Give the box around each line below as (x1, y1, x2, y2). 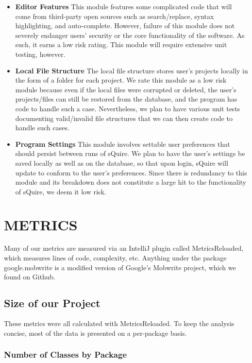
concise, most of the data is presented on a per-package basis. (4, 328, 187, 338)
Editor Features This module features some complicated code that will (15, 1, 232, 11)
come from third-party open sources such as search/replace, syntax (15, 11, 214, 21)
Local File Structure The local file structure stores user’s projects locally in (15, 65, 248, 75)
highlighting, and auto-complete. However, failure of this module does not (15, 20, 235, 31)
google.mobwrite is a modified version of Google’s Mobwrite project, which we (4, 262, 236, 272)
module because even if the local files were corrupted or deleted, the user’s (15, 84, 236, 94)
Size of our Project (4, 295, 101, 311)
